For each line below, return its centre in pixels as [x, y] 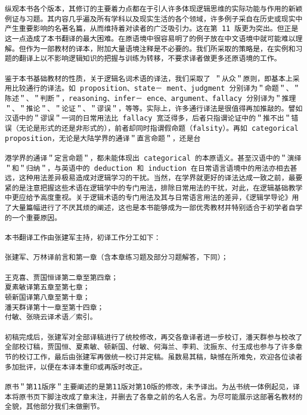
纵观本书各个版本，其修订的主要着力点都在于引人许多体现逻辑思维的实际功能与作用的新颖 [154, 9]
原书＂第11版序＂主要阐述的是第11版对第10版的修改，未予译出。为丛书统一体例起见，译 [152, 387]
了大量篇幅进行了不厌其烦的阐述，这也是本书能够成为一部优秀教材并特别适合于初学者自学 [154, 208]
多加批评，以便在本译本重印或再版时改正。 [76, 367]
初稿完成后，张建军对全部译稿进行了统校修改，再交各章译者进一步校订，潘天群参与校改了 [154, 337]
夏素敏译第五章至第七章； [47, 288]
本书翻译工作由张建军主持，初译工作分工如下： [83, 238]
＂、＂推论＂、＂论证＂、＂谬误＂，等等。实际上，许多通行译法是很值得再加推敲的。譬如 [154, 108]
